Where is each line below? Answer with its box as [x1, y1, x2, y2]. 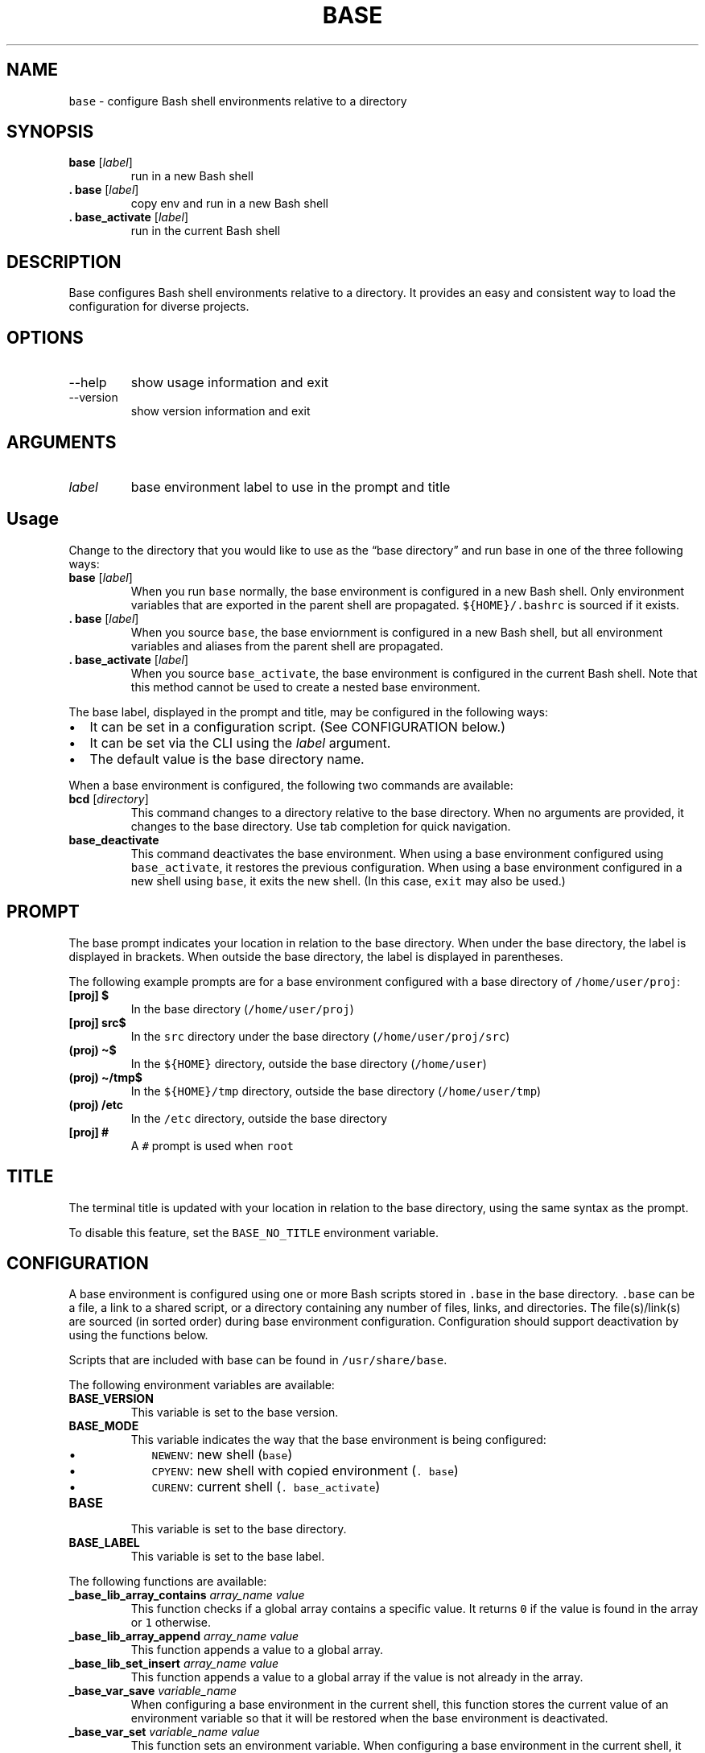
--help [68, 374, 107, 391]
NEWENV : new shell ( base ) [151, 1446, 293, 1463]
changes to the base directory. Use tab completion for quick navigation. [130, 819, 511, 833]
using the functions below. [68, 1328, 208, 1343]
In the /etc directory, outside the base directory [130, 1111, 388, 1125]
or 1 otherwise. [130, 1615, 212, 1630]
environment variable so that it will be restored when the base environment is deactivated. [130, 1711, 608, 1726]
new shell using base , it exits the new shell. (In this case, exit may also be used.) [130, 873, 566, 888]
